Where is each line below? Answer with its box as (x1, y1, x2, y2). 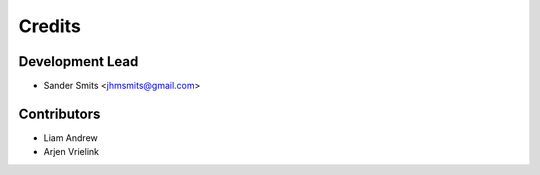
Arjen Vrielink (43, 146, 100, 158)
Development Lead (18, 53, 139, 70)
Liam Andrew (43, 131, 99, 144)
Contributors (18, 105, 101, 122)
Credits (18, 15, 82, 37)
